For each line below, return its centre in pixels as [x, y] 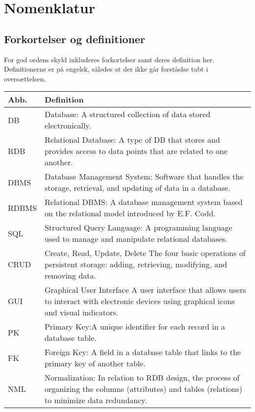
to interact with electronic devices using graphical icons [140, 301]
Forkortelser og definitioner [75, 39]
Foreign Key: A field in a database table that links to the [142, 352]
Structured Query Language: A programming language [138, 228]
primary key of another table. [95, 363]
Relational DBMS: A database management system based [143, 202]
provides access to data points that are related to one [136, 151]
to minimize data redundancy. [96, 400]
